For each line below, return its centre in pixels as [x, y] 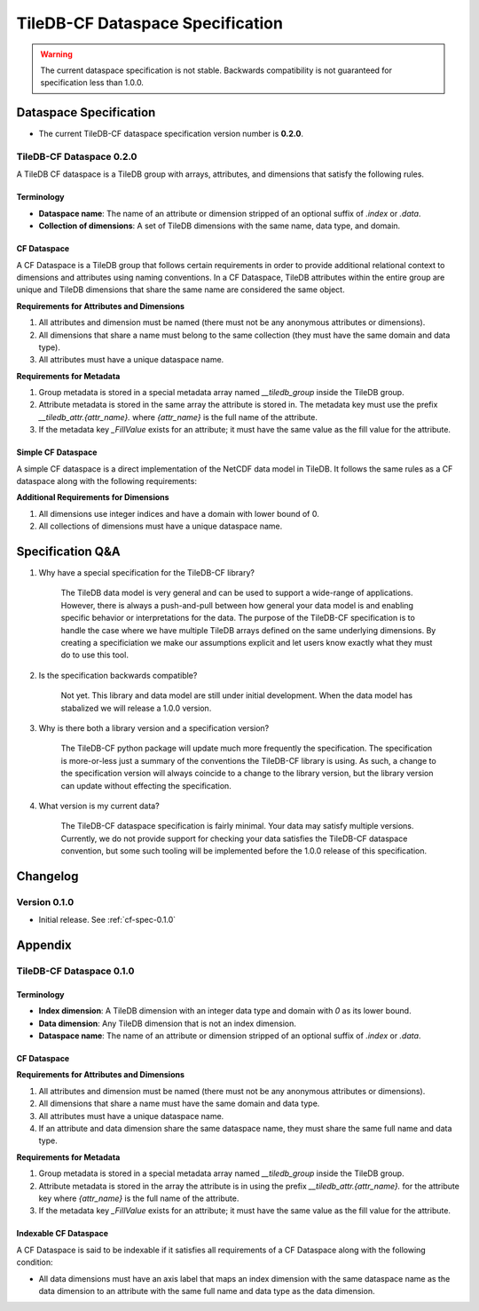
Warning [56, 54]
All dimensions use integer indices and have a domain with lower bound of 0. [179, 513]
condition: [35, 1262]
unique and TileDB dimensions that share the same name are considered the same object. [181, 290]
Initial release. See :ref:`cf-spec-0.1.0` [107, 920]
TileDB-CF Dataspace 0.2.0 [77, 157]
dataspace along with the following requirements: [106, 481]
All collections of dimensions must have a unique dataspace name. [161, 526]
